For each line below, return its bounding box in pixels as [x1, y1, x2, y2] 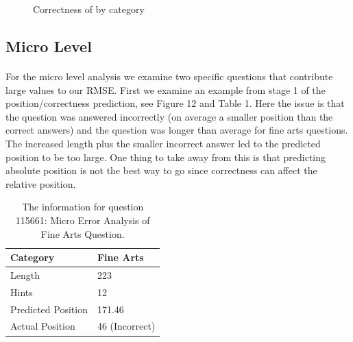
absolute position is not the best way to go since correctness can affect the [5, 163, 317, 178]
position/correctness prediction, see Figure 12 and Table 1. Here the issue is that [5, 96, 345, 110]
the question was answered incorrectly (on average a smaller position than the [5, 109, 333, 123]
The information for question [22, 199, 144, 214]
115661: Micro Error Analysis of [15, 212, 150, 227]
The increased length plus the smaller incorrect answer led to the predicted [5, 136, 321, 150]
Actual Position [10, 319, 75, 333]
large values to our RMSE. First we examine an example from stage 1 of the [5, 82, 326, 97]
